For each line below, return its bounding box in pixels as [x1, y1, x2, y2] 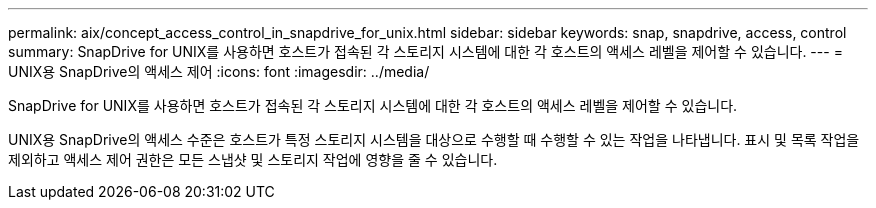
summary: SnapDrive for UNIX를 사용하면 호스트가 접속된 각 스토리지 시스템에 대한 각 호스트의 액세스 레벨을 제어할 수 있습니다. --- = [8, 43, 843, 60]
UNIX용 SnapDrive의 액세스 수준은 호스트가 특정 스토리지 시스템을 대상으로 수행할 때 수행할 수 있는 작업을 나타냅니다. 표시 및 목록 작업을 [8, 131, 860, 148]
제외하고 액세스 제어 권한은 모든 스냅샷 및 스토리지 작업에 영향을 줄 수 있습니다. [8, 151, 498, 168]
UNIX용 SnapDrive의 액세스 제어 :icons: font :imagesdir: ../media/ [8, 63, 430, 80]
